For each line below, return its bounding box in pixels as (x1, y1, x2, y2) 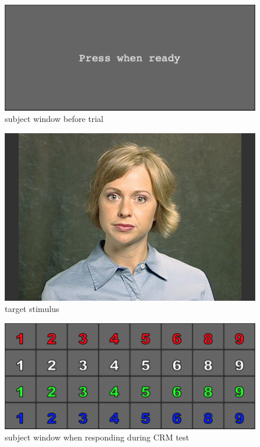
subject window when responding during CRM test (5, 431, 190, 443)
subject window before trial (5, 112, 104, 125)
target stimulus (5, 303, 60, 315)
